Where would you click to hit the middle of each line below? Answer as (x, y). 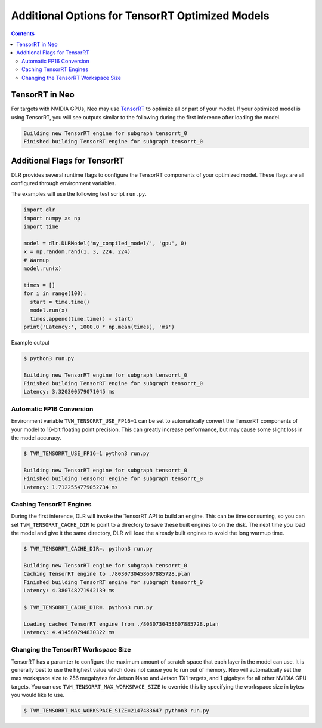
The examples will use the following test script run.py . (79, 194)
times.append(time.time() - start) (82, 319)
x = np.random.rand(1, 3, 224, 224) (77, 252)
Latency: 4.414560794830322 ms (69, 632)
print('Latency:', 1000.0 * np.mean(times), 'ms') (99, 327)
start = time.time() (60, 302)
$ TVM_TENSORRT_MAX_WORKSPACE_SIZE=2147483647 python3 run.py (116, 711)
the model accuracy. (36, 437)
